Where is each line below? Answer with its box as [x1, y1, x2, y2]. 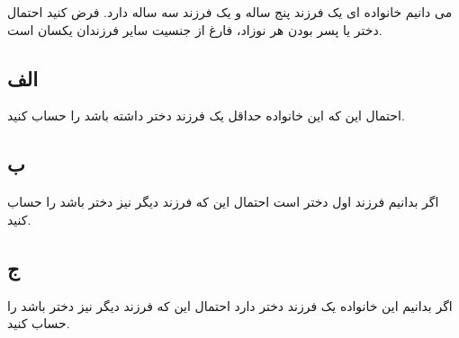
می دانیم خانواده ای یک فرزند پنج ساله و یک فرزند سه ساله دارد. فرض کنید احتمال [7, 3, 453, 21]
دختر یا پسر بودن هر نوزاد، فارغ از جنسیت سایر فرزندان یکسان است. [7, 20, 382, 39]
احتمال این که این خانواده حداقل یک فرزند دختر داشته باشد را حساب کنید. [7, 106, 405, 125]
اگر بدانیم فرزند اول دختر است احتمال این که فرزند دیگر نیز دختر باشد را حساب [7, 192, 439, 211]
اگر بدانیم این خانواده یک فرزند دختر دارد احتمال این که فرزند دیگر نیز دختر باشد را [7, 296, 453, 315]
